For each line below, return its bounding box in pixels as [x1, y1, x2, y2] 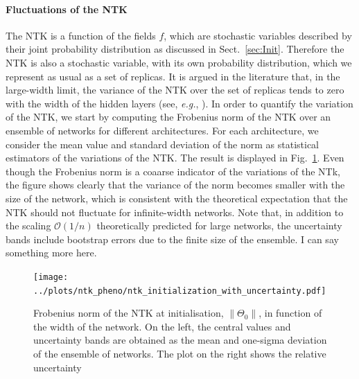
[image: [33, 272, 69, 282]
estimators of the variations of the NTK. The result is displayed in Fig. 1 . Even [6, 150, 344, 165]
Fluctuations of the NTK [6, 1, 128, 16]
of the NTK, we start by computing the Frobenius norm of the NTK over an [6, 109, 331, 124]
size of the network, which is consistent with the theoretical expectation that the [6, 191, 348, 205]
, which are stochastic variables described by [164, 28, 352, 42]
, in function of [259, 306, 322, 320]
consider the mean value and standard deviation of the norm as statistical [6, 136, 319, 151]
